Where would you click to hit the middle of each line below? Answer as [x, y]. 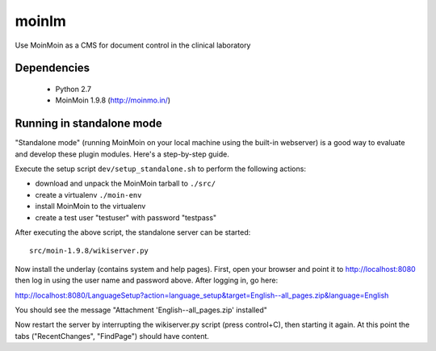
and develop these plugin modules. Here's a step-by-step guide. [122, 154]
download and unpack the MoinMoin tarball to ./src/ [126, 184]
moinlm [40, 21]
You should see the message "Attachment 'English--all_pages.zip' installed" [141, 310]
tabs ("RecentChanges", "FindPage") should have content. [112, 336]
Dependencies [52, 68]
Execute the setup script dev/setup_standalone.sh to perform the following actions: [161, 169]
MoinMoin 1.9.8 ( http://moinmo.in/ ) [113, 100]
